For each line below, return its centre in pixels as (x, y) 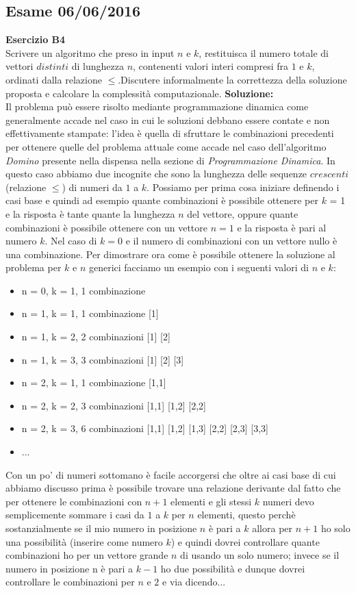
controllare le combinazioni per (70, 582)
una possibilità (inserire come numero (84, 541)
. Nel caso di (71, 241)
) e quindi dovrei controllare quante (245, 541)
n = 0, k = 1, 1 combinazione (84, 290)
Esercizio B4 (36, 39)
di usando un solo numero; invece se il (260, 555)
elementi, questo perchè (246, 515)
